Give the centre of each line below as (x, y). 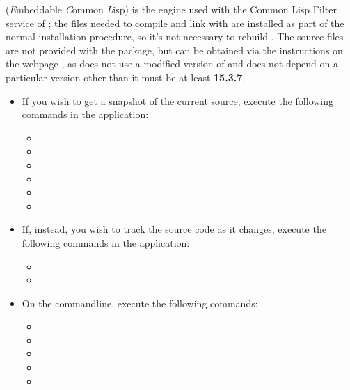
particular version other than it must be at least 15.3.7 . (126, 77)
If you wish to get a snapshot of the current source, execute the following (178, 100)
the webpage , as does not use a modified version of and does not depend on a (172, 64)
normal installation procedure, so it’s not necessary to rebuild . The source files (175, 36)
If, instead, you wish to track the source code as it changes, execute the (174, 229)
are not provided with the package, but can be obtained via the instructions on (174, 50)
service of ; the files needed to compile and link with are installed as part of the (175, 23)
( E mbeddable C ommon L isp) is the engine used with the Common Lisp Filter (171, 9)
